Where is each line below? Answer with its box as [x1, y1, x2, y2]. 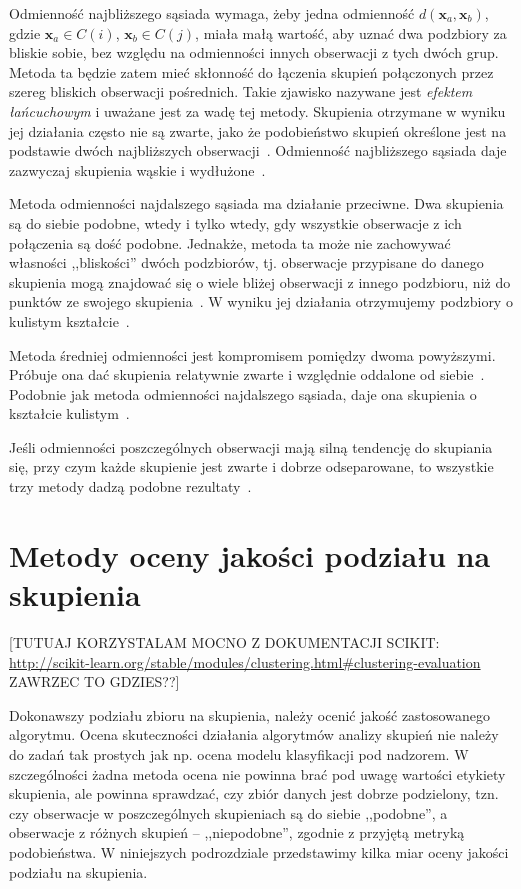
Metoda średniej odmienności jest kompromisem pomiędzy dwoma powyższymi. [9, 344, 496, 365]
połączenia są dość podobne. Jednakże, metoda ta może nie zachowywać [9, 232, 451, 253]
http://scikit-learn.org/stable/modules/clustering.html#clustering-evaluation [9, 651, 481, 672]
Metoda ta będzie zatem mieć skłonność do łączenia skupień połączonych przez [9, 61, 494, 82]
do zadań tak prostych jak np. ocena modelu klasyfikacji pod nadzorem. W [9, 743, 469, 764]
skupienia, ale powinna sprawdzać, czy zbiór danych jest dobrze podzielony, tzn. [9, 783, 499, 804]
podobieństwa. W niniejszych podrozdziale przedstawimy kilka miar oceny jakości [9, 841, 509, 862]
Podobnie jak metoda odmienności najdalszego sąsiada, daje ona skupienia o [9, 383, 477, 404]
